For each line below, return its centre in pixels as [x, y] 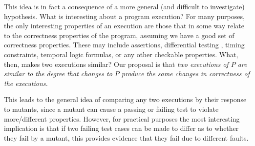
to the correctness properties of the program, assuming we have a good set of [119, 35]
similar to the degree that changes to [58, 73]
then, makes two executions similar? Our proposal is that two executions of [116, 64]
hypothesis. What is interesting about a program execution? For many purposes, [124, 16]
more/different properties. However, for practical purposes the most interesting [122, 118]
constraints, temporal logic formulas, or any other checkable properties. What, [121, 54]
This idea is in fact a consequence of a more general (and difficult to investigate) [124, 6]
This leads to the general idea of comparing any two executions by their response [125, 99]
